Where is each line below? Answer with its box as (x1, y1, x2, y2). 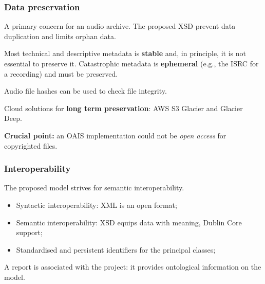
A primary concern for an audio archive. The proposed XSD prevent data (4, 21, 236, 31)
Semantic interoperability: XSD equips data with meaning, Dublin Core (16, 217, 242, 227)
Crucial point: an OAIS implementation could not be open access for (4, 130, 226, 140)
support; (16, 227, 43, 238)
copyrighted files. (4, 140, 58, 151)
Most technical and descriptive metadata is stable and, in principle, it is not (4, 48, 246, 59)
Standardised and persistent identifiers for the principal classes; (16, 244, 216, 255)
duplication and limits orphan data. (4, 30, 116, 41)
